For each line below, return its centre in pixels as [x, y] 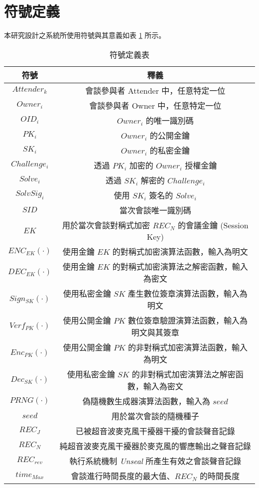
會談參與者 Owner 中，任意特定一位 [155, 105]
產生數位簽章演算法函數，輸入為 [188, 293]
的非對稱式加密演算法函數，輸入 [188, 347]
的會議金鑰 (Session [213, 225]
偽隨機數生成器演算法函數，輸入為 [146, 401]
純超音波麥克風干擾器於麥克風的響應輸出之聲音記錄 [155, 446]
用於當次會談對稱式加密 [106, 225]
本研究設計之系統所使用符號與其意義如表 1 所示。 [85, 35]
